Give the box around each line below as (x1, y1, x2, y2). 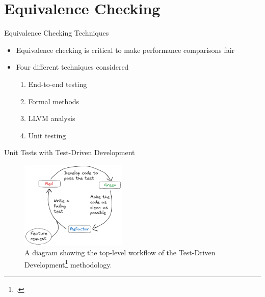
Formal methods (28, 96, 79, 106)
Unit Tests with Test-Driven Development (4, 147, 135, 158)
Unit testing (28, 130, 66, 140)
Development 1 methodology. (24, 257, 112, 270)
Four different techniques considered (16, 62, 129, 72)
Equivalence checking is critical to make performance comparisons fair (16, 44, 235, 55)
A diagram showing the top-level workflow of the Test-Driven (24, 247, 216, 258)
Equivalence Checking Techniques (4, 27, 109, 38)
